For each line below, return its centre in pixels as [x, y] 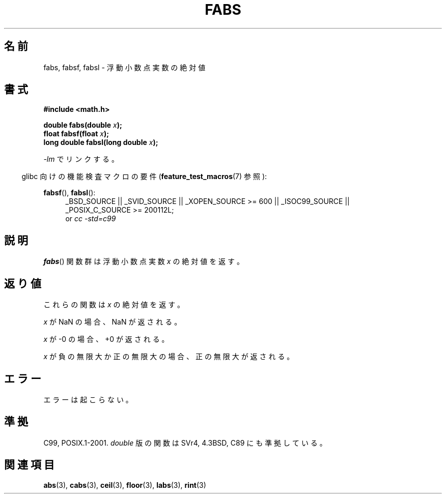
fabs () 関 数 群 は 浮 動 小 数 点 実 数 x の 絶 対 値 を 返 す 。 [144, 261]
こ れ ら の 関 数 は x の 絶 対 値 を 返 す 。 [114, 305]
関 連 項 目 [29, 465]
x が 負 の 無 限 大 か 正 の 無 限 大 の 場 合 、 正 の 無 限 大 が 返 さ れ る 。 [169, 357]
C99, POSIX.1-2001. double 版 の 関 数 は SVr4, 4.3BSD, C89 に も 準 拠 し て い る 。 [185, 443]
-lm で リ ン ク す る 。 [81, 159]
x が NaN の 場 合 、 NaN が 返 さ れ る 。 [113, 322]
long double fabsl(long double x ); [101, 142]
